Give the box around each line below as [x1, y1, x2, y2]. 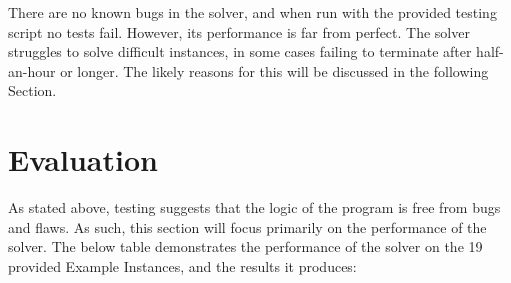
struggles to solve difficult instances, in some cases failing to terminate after [8, 41, 472, 62]
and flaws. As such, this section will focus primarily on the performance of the [8, 216, 487, 237]
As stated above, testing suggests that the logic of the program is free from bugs [8, 197, 501, 218]
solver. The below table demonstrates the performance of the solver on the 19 [8, 236, 483, 257]
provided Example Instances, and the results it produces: [8, 255, 357, 276]
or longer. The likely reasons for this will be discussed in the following [60, 60, 489, 81]
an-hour [8, 60, 56, 81]
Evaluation [8, 139, 158, 180]
